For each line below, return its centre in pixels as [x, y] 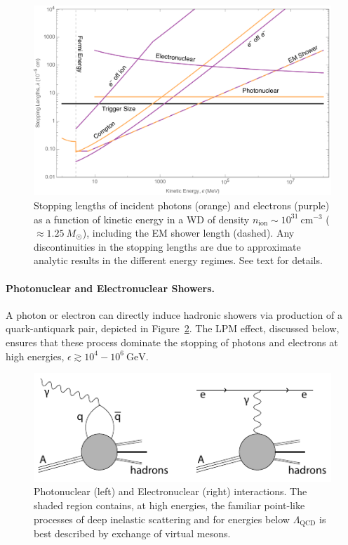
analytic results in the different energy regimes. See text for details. [178, 260]
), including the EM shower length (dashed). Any [188, 233]
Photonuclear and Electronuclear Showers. [110, 288]
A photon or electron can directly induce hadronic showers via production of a [174, 314]
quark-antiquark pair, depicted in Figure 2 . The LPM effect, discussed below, [173, 328]
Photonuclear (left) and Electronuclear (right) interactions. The [170, 491]
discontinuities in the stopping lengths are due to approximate [167, 246]
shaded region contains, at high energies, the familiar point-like [169, 505]
